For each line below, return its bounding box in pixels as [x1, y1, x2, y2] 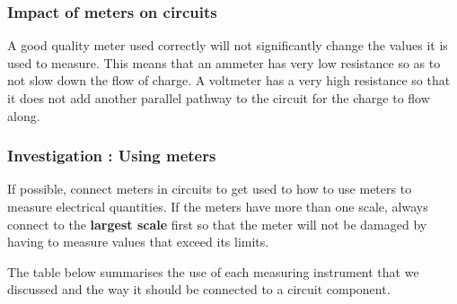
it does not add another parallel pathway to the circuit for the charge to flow [7, 89, 430, 107]
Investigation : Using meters [7, 144, 216, 167]
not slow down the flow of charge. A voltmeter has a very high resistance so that [7, 71, 451, 90]
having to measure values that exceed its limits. [7, 232, 269, 251]
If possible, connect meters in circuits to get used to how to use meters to [7, 179, 412, 198]
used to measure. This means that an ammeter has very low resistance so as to [7, 53, 441, 72]
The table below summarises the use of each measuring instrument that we [7, 262, 419, 281]
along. [7, 106, 40, 125]
